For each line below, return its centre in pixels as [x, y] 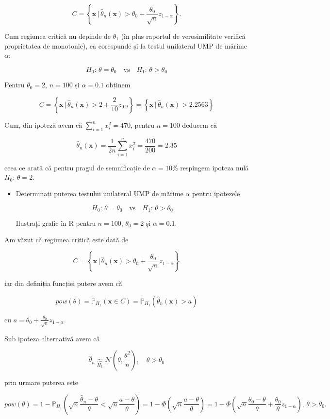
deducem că [199, 125]
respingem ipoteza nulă [214, 167]
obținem [118, 85]
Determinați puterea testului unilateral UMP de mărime [99, 193]
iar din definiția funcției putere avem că [63, 283]
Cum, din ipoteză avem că [43, 125]
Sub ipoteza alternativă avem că [52, 338]
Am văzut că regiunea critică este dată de [66, 239]
